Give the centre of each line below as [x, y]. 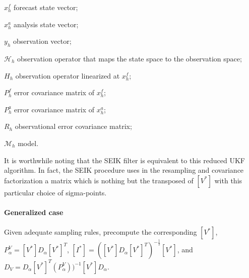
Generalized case [34, 212]
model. [28, 143]
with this [228, 180]
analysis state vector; [46, 24]
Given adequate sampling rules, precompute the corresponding [101, 232]
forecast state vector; [46, 7]
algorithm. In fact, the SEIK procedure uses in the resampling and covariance [124, 170]
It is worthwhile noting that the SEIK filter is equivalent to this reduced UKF [125, 160]
